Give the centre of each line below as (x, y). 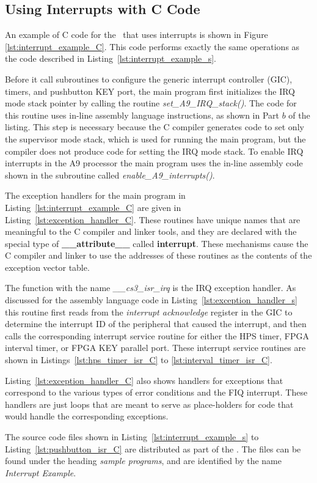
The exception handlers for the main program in (95, 195)
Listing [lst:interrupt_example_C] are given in (93, 207)
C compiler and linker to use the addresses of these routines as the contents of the (158, 255)
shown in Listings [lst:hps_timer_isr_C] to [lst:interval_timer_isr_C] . (139, 360)
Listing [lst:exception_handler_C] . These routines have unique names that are (153, 219)
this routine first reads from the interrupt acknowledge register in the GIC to (149, 312)
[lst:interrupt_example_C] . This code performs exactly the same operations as (152, 46)
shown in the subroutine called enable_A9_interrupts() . (110, 175)
